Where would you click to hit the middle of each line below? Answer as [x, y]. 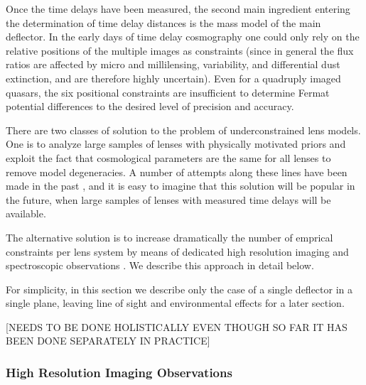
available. [26, 213]
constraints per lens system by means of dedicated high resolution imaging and [177, 251]
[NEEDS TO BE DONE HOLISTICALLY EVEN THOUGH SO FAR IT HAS [177, 326]
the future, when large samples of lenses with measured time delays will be [168, 199]
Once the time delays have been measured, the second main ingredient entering [178, 9]
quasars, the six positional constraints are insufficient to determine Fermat [168, 92]
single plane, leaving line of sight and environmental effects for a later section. [175, 303]
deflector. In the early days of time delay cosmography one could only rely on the [183, 37]
